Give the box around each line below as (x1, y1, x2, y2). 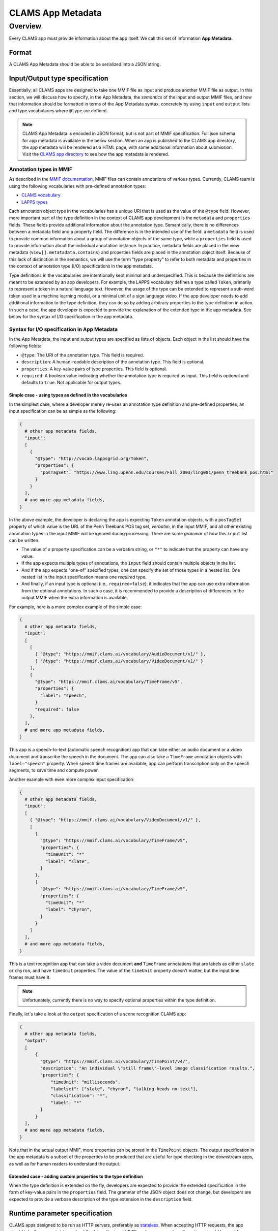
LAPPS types (21, 199, 48, 205)
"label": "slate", (45, 858, 90, 864)
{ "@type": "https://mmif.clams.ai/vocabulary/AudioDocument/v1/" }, (35, 651, 206, 657)
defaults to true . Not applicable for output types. (21, 380, 121, 386)
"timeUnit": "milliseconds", (50, 1079, 121, 1085)
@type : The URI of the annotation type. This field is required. (21, 352, 144, 358)
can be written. (9, 537, 40, 543)
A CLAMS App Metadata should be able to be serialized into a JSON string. (9, 62, 161, 67)
